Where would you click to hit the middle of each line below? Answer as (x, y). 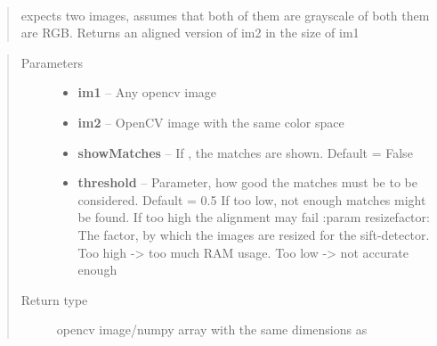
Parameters (52, 62)
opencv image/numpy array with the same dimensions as (212, 330)
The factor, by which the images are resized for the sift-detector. (254, 234)
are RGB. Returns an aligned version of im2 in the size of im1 (190, 33)
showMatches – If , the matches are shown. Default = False (245, 152)
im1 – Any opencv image (147, 92)
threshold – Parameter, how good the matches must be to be (247, 182)
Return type (54, 299)
